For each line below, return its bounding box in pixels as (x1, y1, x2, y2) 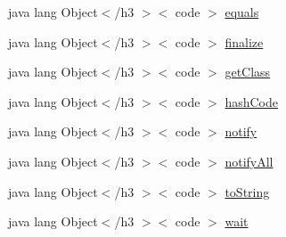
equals (225, 3, 259, 20)
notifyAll (225, 151, 274, 170)
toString (225, 182, 270, 200)
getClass (225, 62, 271, 81)
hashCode (225, 92, 279, 110)
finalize (225, 32, 264, 51)
